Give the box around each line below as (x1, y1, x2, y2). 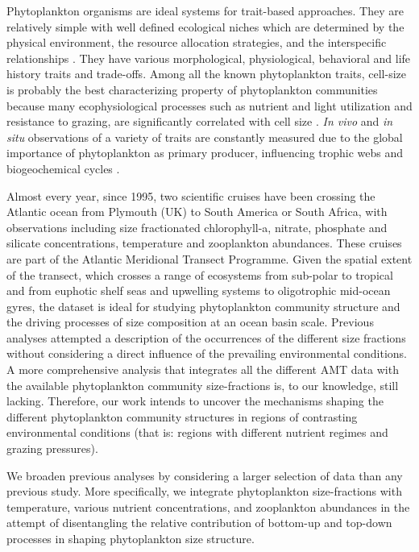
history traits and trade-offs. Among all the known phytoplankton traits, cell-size (6, 65, 407, 82)
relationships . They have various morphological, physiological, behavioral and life (6, 49, 411, 66)
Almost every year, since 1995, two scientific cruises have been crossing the (6, 187, 375, 204)
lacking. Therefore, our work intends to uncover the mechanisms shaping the (6, 392, 384, 409)
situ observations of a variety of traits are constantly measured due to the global (6, 128, 403, 145)
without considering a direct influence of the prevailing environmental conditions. (6, 345, 407, 362)
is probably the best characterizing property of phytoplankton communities (6, 81, 378, 98)
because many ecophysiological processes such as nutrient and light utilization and (6, 97, 413, 114)
